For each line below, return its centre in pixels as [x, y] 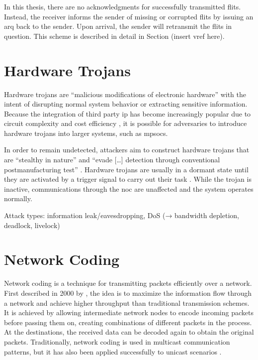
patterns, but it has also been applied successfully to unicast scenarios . [113, 351]
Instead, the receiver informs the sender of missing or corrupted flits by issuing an [129, 16]
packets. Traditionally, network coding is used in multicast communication [117, 341]
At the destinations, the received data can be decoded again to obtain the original [129, 332]
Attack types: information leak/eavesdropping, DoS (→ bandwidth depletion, [122, 215]
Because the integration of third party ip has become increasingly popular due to [128, 113]
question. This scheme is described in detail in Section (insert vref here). [114, 36]
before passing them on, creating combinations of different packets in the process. [128, 322]
